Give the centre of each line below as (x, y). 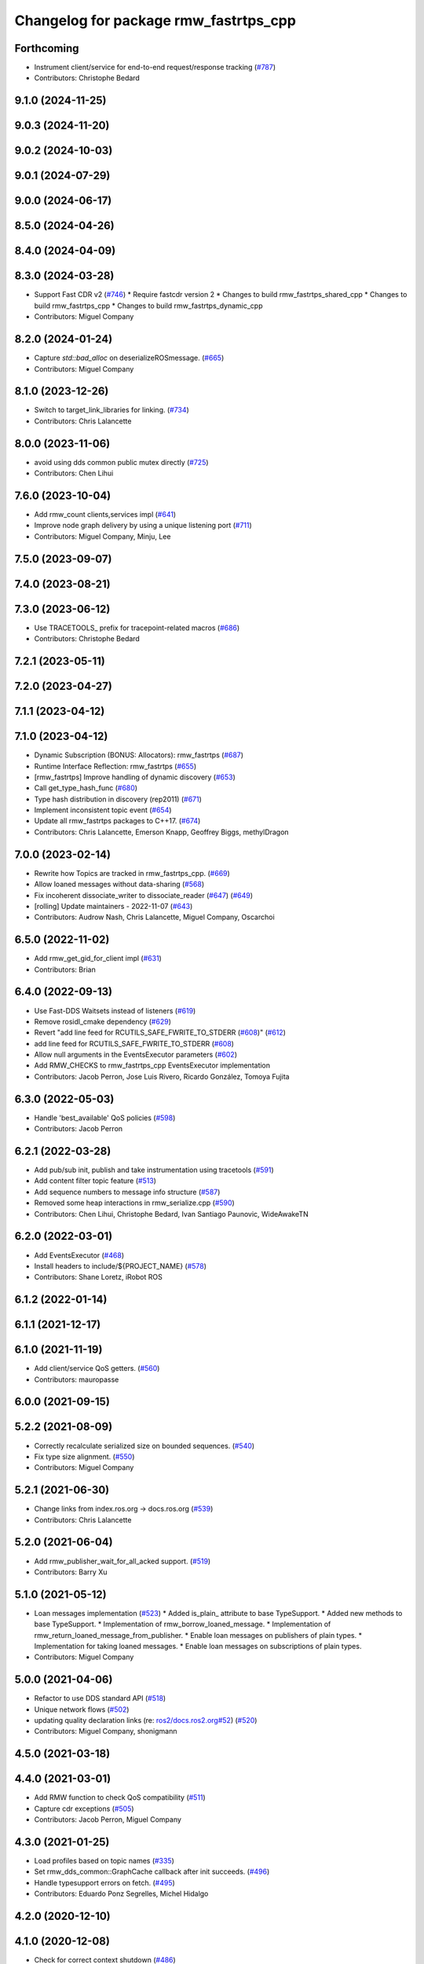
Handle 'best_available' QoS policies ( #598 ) (105, 1118)
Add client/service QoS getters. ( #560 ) (97, 1369)
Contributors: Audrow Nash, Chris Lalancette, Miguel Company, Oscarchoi (154, 917)
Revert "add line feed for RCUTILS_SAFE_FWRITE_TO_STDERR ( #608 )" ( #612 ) (160, 1032)
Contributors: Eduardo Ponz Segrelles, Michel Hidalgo (121, 1894)
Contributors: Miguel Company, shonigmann (106, 1731)
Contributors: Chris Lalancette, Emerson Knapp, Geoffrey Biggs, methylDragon (162, 832)
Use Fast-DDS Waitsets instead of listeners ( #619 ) (115, 1010)
